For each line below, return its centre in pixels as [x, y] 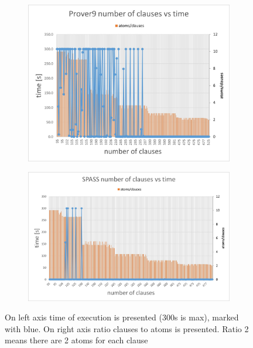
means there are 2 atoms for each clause [76, 340]
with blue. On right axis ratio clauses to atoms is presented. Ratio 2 [127, 328]
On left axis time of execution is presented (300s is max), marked [122, 317]
